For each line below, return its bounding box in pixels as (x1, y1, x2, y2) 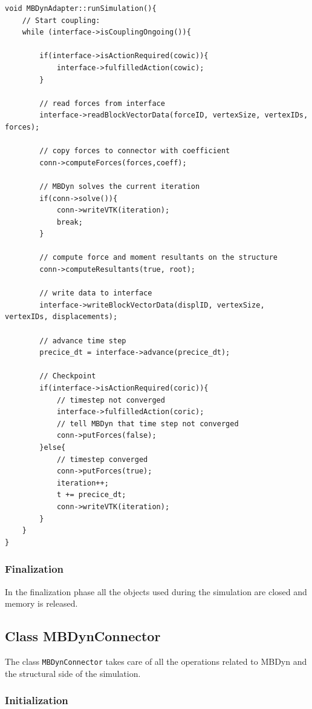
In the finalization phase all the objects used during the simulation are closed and (5, 585, 307, 598)
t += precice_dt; (56, 490, 126, 500)
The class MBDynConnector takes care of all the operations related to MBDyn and (5, 655, 307, 667)
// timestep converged (56, 455, 148, 464)
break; (56, 217, 83, 226)
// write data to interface (39, 289, 152, 298)
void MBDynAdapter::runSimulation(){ (5, 4, 157, 13)
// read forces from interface (39, 99, 165, 108)
